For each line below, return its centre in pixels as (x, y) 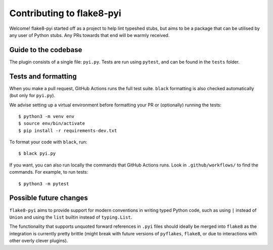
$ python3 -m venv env (47, 116)
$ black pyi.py (37, 154)
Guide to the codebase (46, 50)
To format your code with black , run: (48, 142)
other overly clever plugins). (39, 241)
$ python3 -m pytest (44, 184)
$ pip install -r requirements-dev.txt (68, 131)
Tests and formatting (43, 76)
